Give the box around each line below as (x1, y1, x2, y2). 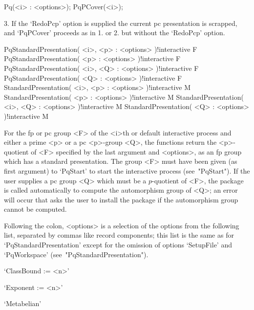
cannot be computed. (4, 204, 67, 214)
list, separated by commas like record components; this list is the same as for (4, 230, 234, 240)
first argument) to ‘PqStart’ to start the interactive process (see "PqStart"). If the (4, 165, 250, 176)
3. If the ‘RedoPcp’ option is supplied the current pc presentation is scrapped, (4, 18, 237, 28)
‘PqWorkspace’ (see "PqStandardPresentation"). (4, 249, 148, 259)
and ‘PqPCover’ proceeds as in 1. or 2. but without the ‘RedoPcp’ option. (4, 27, 225, 38)
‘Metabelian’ (4, 298, 42, 309)
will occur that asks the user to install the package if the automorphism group (4, 194, 238, 204)
